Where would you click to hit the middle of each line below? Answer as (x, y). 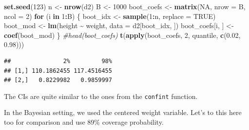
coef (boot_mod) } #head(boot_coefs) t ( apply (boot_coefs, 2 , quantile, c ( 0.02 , (122, 35)
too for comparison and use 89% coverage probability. (84, 122)
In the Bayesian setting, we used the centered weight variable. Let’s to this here (123, 112)
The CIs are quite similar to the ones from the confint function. (101, 96)
